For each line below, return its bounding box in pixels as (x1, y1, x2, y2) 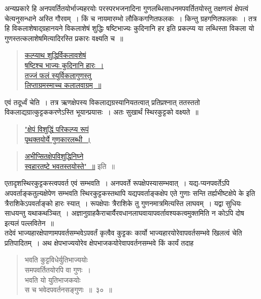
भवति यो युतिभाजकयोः (24, 274, 81, 285)
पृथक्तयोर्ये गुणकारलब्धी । (24, 134, 91, 144)
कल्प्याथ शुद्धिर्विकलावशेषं (24, 50, 86, 60)
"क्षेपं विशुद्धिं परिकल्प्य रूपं (24, 123, 89, 134)
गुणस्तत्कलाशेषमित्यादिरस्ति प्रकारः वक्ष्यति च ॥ (5, 32, 123, 43)
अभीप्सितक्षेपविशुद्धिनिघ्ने (24, 151, 84, 161)
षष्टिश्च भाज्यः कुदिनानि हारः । (24, 59, 104, 70)
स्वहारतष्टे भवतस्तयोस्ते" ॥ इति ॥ (24, 160, 115, 171)
